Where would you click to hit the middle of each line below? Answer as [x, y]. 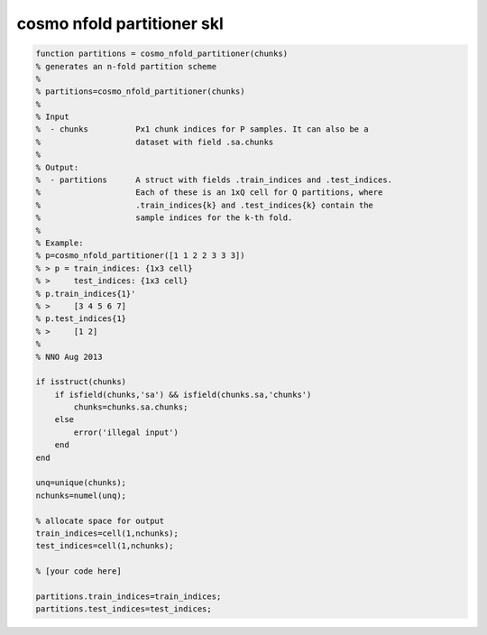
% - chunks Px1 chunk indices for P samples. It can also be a [202, 129]
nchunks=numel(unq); [81, 495]
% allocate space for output [100, 520]
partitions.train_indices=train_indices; [129, 596]
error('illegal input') [126, 432]
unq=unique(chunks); [81, 483]
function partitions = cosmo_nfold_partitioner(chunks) [162, 54]
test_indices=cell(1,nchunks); [105, 546]
